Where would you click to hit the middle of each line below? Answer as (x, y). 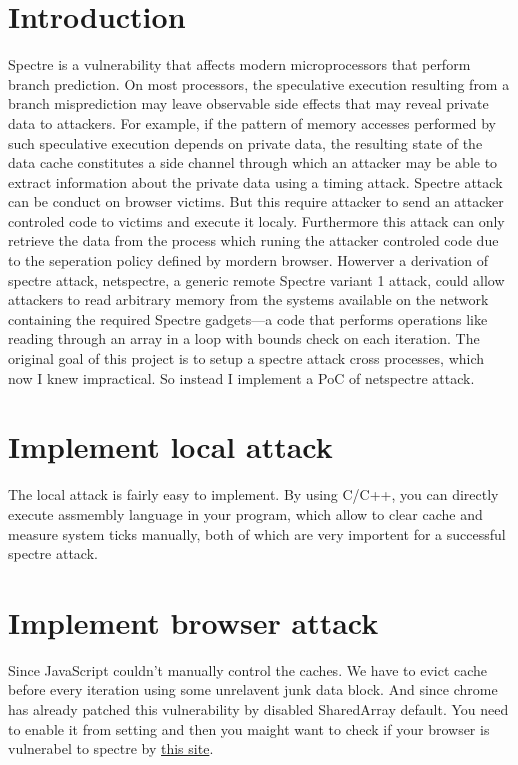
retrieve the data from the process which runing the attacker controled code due (253, 240)
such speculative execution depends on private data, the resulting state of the (245, 142)
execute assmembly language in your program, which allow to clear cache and (245, 513)
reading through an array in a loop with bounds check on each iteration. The (244, 338)
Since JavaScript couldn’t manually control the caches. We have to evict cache (248, 669)
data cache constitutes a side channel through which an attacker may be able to (253, 162)
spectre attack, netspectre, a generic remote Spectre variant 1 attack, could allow (256, 279)
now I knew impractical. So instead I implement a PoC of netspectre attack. (241, 377)
